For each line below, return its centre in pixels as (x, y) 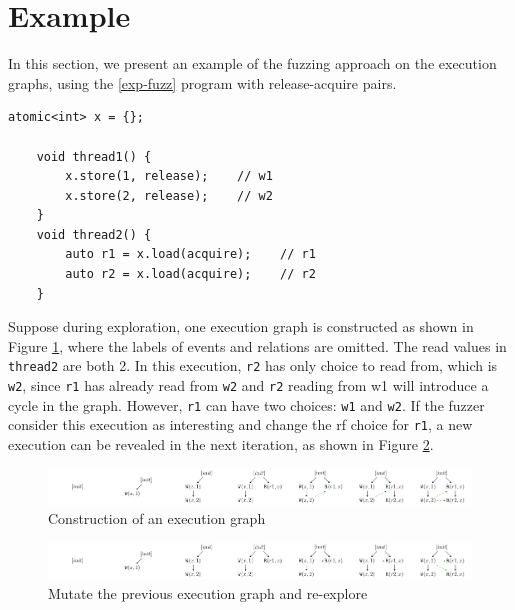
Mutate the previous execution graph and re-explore (208, 592)
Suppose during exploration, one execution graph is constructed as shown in (241, 326)
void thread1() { (94, 156)
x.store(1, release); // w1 (169, 176)
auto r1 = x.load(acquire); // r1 (190, 254)
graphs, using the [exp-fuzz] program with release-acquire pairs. (202, 82)
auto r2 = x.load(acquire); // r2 (190, 274)
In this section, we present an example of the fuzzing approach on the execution (252, 63)
